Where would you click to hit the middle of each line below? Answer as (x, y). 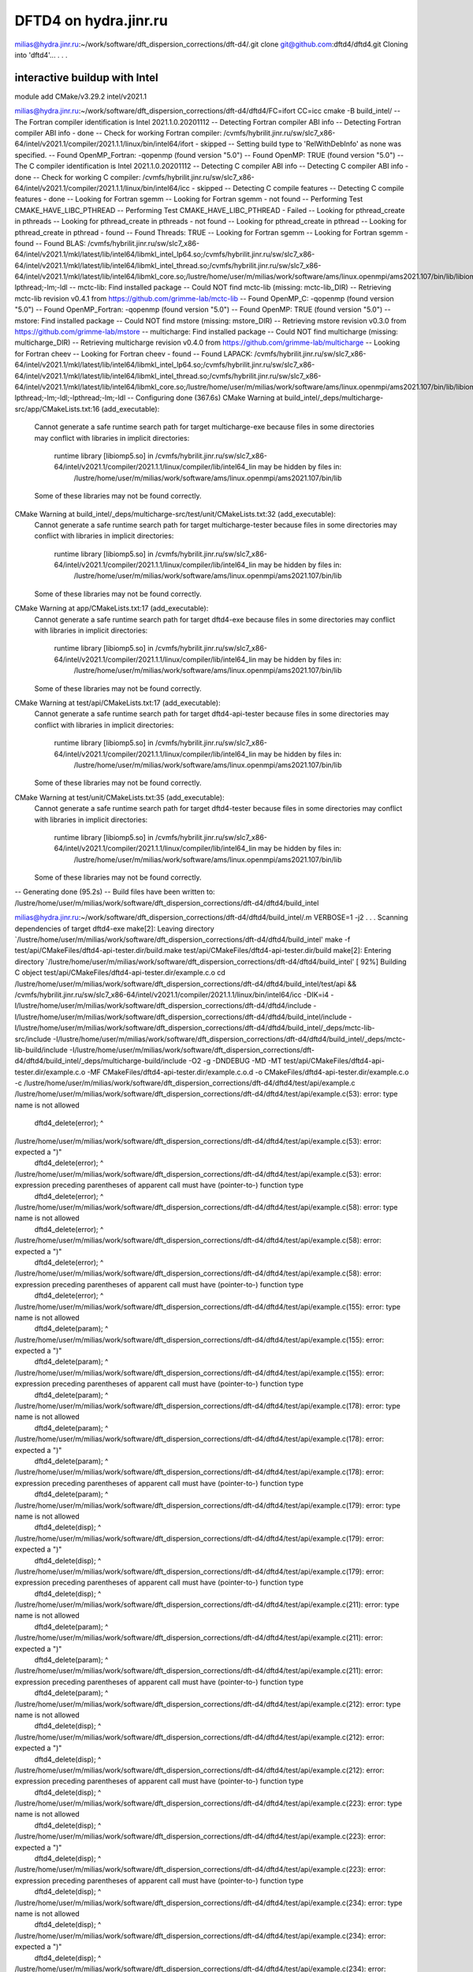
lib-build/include (41, 1050)
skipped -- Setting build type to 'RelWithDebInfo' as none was (301, 144)
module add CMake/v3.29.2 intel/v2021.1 (81, 96)
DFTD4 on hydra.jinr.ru (91, 21)
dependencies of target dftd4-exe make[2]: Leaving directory (114, 928)
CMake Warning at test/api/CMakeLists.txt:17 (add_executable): (117, 703)
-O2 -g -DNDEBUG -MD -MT (235, 1061)
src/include (33, 1039)
